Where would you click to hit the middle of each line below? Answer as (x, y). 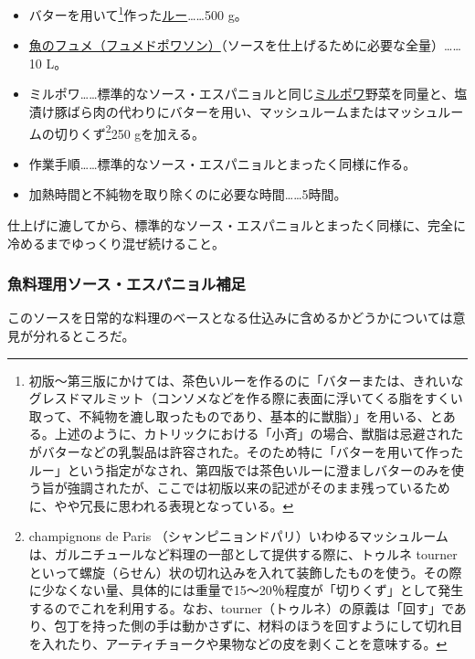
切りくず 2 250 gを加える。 (129, 132)
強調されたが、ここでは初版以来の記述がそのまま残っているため (259, 488)
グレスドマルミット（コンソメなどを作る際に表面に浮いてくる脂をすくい (246, 398)
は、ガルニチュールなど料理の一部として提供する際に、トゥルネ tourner (243, 554)
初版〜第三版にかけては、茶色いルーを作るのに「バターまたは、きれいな (246, 380)
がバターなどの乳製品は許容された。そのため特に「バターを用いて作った (246, 452)
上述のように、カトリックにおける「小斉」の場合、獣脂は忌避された (259, 434)
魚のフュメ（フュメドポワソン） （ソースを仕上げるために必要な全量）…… (245, 45)
